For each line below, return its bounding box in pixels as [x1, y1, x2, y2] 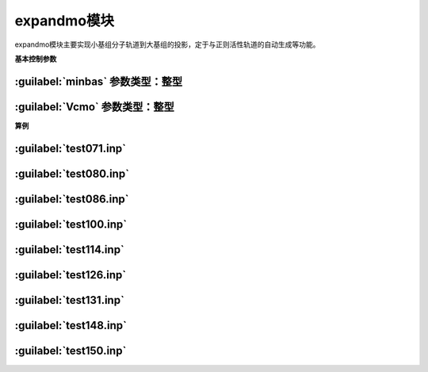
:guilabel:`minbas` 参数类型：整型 [14, 75, 183, 88]
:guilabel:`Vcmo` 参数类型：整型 [14, 100, 174, 113]
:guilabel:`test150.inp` [14, 343, 127, 357]
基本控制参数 [14, 54, 57, 63]
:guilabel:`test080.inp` [14, 167, 130, 180]
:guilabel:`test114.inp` [14, 243, 124, 256]
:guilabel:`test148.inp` [14, 318, 127, 332]
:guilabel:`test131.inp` [14, 293, 124, 307]
